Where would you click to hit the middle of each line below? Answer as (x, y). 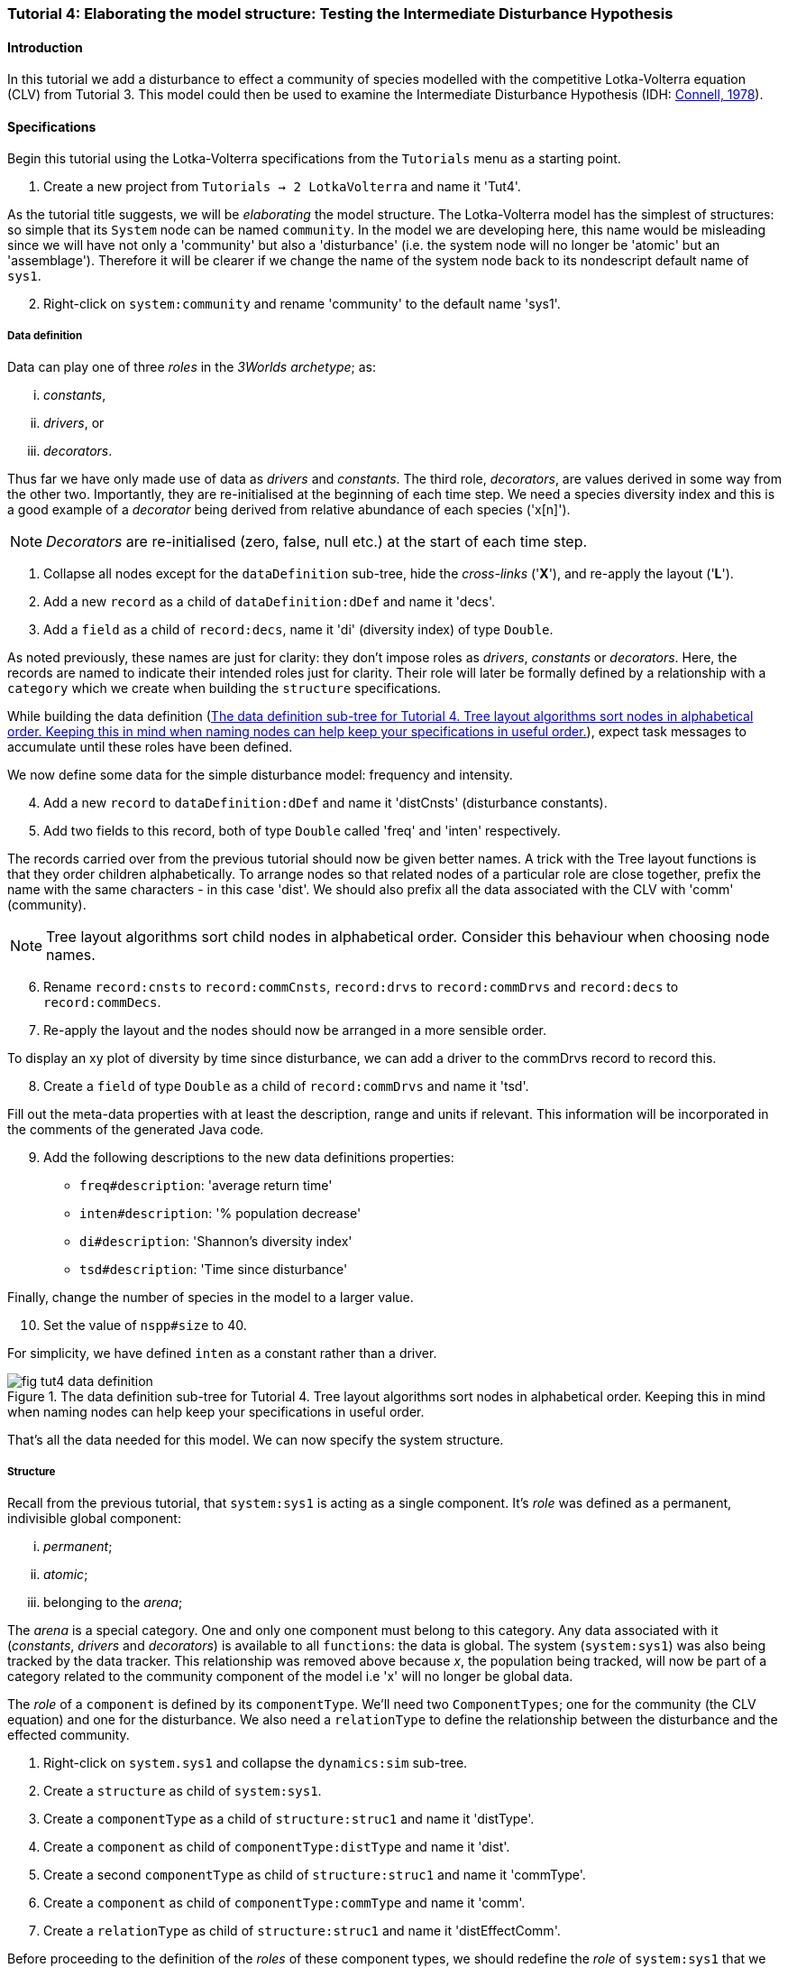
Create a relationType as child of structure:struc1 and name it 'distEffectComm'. (302, 1931)
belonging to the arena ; (113, 1602)
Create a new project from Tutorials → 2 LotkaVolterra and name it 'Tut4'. (282, 187)
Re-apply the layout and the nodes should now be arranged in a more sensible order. (295, 1030)
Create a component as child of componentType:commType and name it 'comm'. (284, 1903)
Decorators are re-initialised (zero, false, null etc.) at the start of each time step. (317, 542)
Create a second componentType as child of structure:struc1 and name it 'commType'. (315, 1875)
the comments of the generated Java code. (136, 1130)
